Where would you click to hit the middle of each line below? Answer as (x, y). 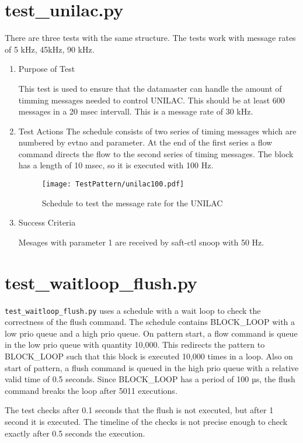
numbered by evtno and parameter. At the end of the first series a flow (145, 142)
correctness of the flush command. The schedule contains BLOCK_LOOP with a (150, 322)
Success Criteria (47, 222)
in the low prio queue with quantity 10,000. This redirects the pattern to (135, 345)
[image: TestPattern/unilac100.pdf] (113, 184)
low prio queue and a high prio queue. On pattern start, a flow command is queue (151, 333)
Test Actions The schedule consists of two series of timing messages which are (157, 131)
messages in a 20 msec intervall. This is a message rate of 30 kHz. (136, 111)
